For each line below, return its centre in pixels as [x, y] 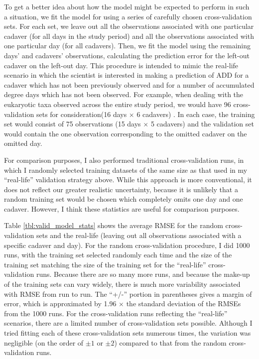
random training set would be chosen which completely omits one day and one [124, 199]
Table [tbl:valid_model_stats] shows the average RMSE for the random [114, 225]
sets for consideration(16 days [81, 114]
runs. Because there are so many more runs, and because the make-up [143, 274]
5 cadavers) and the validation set [202, 124]
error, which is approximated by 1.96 [60, 303]
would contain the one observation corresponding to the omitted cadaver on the [126, 133]
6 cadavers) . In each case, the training [196, 114]
